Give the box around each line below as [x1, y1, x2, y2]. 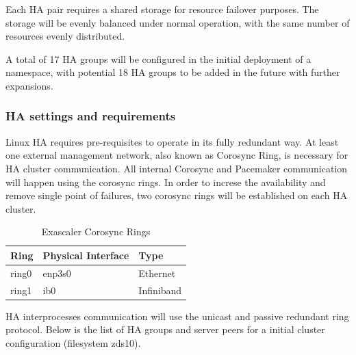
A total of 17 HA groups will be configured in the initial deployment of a [5, 51, 311, 66]
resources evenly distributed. [5, 29, 125, 43]
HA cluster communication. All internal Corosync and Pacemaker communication [5, 161, 348, 175]
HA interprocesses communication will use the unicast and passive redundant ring [5, 308, 349, 323]
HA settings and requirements [5, 107, 176, 124]
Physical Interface [42, 248, 129, 262]
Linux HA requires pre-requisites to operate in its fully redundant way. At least [5, 134, 339, 148]
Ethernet [138, 265, 176, 280]
